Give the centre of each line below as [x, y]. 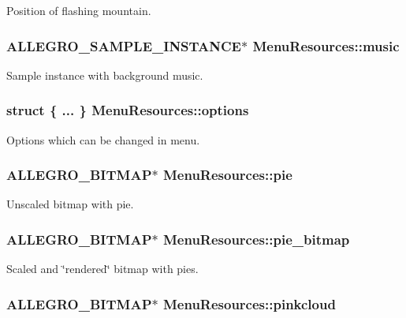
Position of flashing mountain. [79, 10]
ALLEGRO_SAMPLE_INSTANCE [124, 45]
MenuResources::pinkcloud [249, 303]
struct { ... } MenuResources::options [128, 110]
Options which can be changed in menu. [103, 139]
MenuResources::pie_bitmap [256, 239]
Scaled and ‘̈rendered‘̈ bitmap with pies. [102, 269]
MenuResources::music [326, 45]
